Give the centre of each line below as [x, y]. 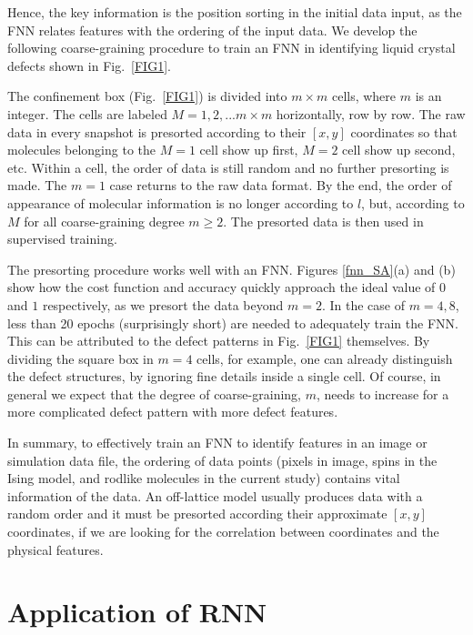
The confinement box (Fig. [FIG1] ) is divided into [147, 96]
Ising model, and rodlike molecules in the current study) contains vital [204, 478]
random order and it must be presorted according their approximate [197, 514]
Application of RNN [137, 612]
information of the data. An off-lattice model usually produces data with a [215, 495]
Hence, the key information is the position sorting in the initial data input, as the [235, 12]
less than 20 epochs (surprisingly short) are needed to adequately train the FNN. [233, 323]
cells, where [364, 96]
